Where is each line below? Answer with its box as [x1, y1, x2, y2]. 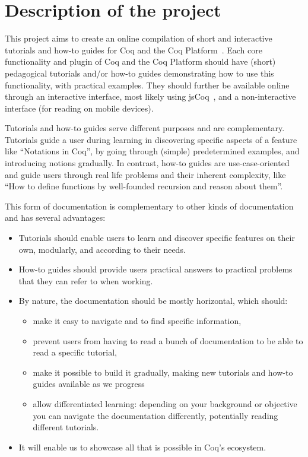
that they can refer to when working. [18, 274, 153, 287]
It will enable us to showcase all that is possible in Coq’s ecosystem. [18, 440, 266, 453]
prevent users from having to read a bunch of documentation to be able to [33, 334, 303, 347]
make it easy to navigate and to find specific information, [33, 315, 242, 326]
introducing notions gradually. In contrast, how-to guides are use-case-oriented [5, 157, 290, 169]
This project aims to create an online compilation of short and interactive [5, 32, 272, 45]
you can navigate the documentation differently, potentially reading [33, 409, 278, 421]
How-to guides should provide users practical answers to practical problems [18, 263, 293, 275]
